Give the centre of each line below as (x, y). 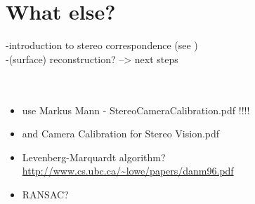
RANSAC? (45, 194)
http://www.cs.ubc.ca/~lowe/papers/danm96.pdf (128, 171)
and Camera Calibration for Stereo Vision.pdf (121, 134)
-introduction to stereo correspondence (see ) (102, 45)
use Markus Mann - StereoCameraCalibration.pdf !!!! (136, 110)
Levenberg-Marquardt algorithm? (94, 157)
